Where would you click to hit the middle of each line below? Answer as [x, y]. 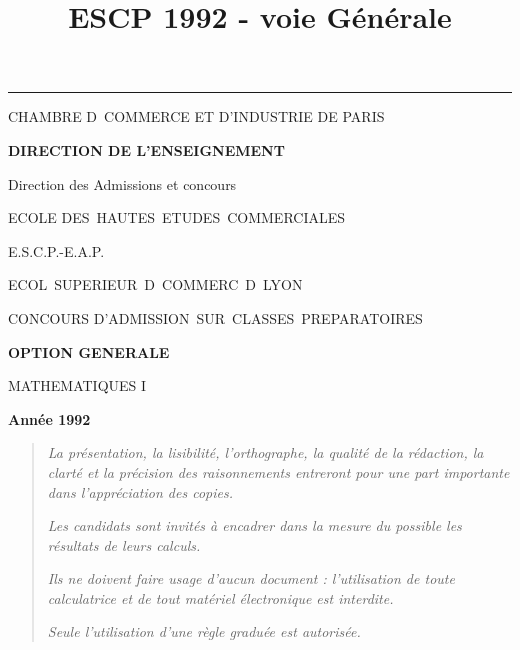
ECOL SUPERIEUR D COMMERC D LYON [155, 284]
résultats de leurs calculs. [124, 544]
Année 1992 [49, 418]
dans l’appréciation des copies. [140, 491]
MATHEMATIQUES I [77, 385]
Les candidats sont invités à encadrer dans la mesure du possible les [254, 525]
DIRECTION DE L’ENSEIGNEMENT [146, 149]
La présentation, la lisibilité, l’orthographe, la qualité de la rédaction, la [265, 452]
